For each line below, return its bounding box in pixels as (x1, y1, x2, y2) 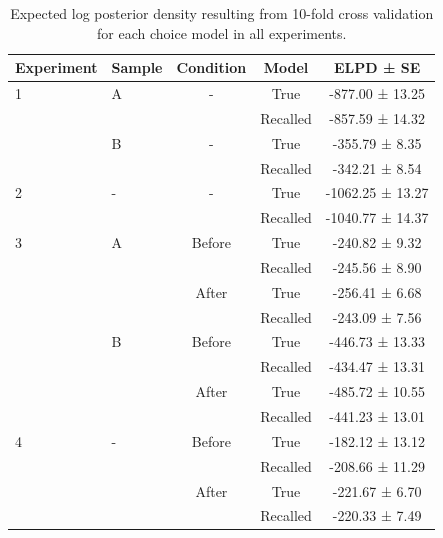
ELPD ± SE (333, 57, 421, 78)
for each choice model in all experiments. (97, 22, 347, 43)
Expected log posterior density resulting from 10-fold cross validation (10, 3, 434, 23)
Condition (176, 57, 247, 78)
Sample (111, 57, 163, 78)
